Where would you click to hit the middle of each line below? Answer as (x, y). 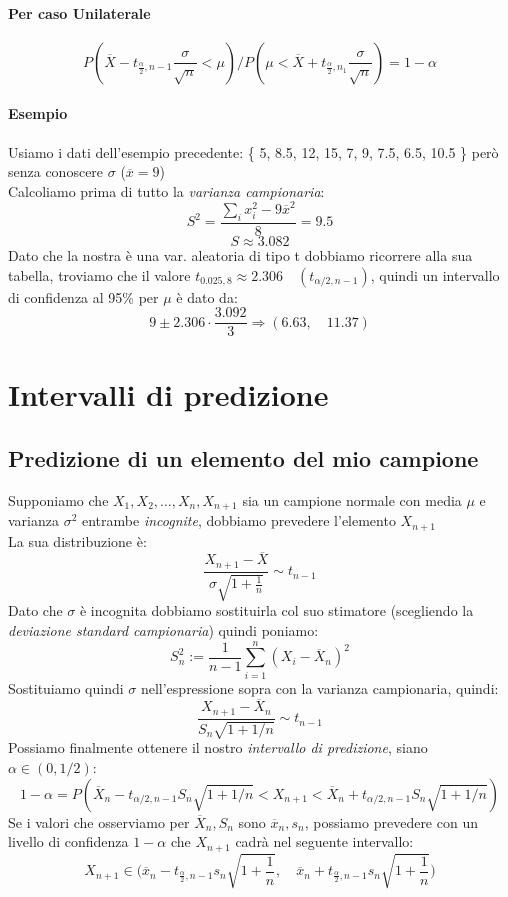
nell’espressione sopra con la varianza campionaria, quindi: (319, 687)
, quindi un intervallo (435, 274)
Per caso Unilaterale (79, 12)
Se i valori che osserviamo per (99, 821)
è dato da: (207, 296)
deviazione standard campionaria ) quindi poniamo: (163, 629)
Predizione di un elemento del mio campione (243, 457)
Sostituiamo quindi (66, 687)
